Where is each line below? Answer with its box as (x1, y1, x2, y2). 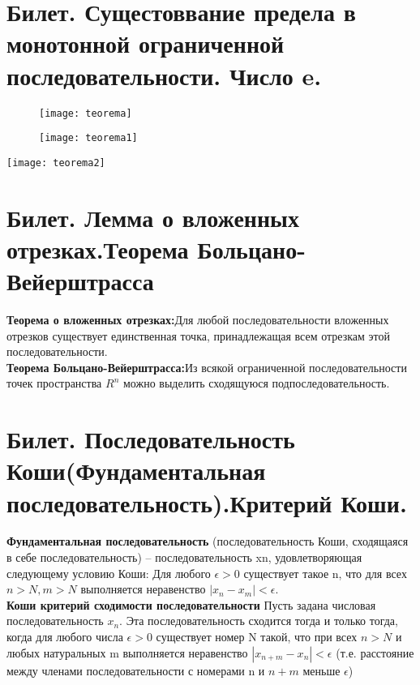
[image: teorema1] (39, 132, 138, 144)
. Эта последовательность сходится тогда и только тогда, (119, 612, 398, 629)
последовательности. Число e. (6, 58, 322, 92)
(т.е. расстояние (336, 644, 414, 661)
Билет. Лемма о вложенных (6, 200, 299, 233)
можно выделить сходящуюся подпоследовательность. (122, 375, 390, 392)
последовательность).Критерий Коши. (6, 486, 407, 519)
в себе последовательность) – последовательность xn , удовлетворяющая (6, 549, 362, 566)
